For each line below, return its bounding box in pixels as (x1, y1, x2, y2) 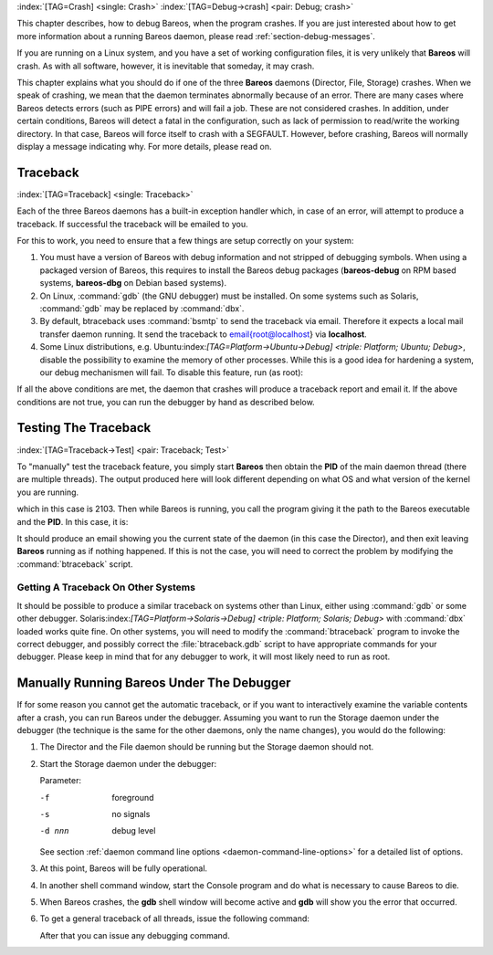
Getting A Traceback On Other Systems (16, 581, 196, 593)
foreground (111, 792, 154, 803)
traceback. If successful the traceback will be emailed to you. (16, 218, 248, 229)
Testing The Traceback (16, 420, 152, 436)
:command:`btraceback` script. (16, 558, 133, 570)
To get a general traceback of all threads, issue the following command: (39, 913, 310, 924)
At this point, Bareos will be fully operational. (39, 863, 208, 874)
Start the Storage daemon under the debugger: (39, 758, 217, 769)
